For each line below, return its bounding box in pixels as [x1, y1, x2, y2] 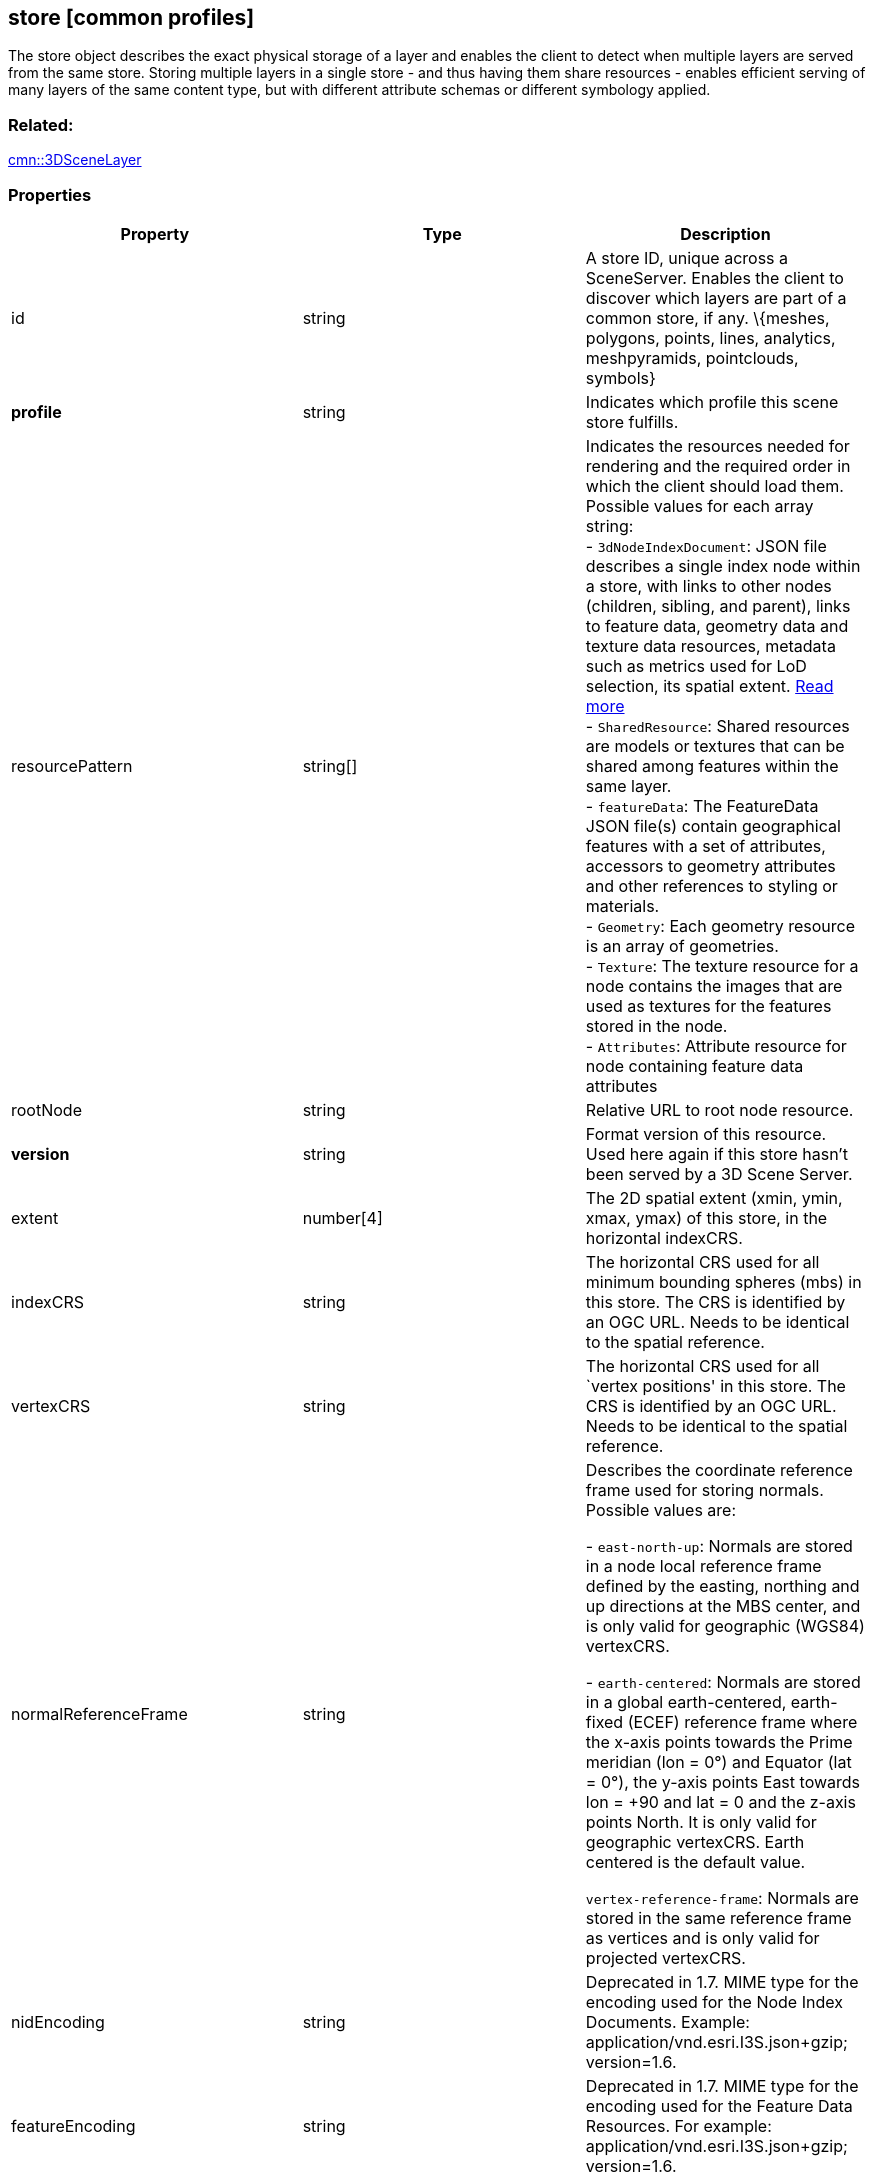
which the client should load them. [585, 475, 844, 496]
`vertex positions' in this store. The [585, 1375, 846, 1396]
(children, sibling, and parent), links [585, 595, 851, 616]
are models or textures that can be [585, 735, 845, 756]
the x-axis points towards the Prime [585, 1731, 853, 1752]
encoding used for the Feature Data [585, 2095, 853, 2116]
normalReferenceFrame [11, 1703, 188, 1724]
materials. [585, 895, 660, 916]
